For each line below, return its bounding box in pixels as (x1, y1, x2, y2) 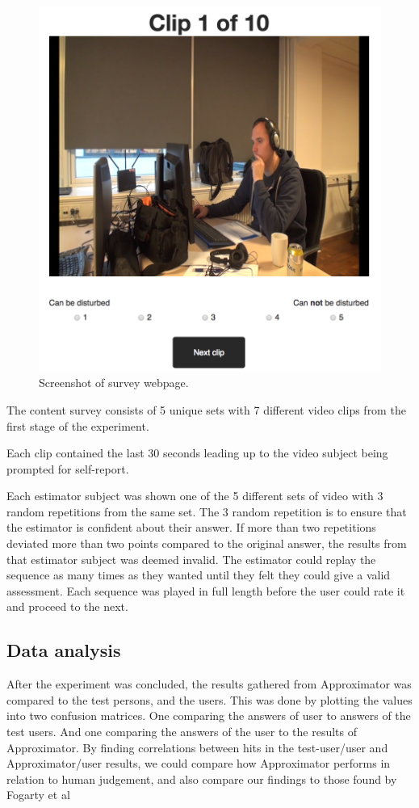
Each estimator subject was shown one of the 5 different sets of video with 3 (6, 487, 383, 504)
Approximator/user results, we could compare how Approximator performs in (6, 755, 391, 772)
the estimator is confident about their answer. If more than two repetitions (6, 519, 376, 536)
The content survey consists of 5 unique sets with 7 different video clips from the (6, 401, 406, 418)
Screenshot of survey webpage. (39, 374, 189, 391)
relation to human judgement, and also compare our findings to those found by (6, 770, 397, 787)
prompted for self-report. (6, 460, 129, 477)
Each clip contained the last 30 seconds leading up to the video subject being (6, 444, 388, 461)
